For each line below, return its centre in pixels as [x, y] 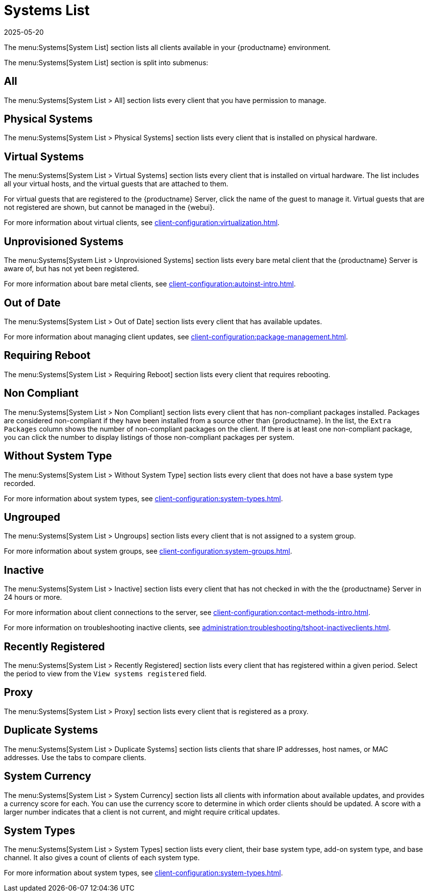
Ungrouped [32, 517]
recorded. [20, 483]
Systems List [47, 10]
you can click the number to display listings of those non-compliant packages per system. [149, 437]
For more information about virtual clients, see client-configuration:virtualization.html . [142, 223]
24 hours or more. [33, 597]
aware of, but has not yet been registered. [72, 269]
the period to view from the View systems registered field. [105, 674]
